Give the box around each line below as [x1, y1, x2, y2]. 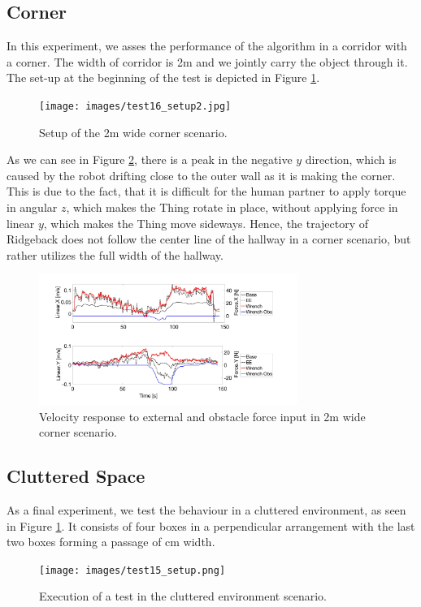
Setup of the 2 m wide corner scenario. [39, 123, 228, 140]
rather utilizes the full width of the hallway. [7, 246, 224, 263]
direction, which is [305, 151, 397, 168]
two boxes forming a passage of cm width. [7, 533, 215, 550]
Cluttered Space [7, 463, 145, 489]
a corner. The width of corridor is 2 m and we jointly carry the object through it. [7, 53, 408, 70]
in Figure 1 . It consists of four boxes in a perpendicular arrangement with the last [7, 517, 415, 534]
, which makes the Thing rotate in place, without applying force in [66, 199, 398, 216]
